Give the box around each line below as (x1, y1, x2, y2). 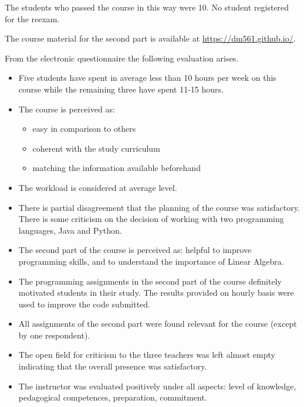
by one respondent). (18, 329, 90, 341)
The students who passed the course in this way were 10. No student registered (5, 1, 289, 13)
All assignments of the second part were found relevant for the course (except (18, 317, 297, 330)
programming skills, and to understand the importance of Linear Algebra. (18, 255, 284, 267)
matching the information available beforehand (32, 162, 201, 174)
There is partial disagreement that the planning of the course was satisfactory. (18, 201, 300, 213)
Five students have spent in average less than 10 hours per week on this (18, 71, 276, 84)
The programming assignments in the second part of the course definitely (18, 275, 282, 287)
